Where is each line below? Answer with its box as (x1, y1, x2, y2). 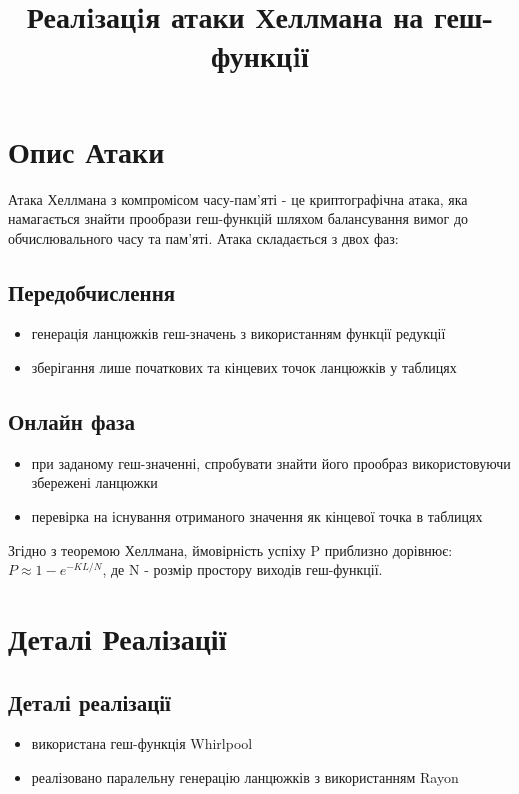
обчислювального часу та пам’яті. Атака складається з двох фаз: (8, 227, 399, 248)
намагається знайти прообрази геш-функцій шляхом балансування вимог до (8, 208, 469, 229)
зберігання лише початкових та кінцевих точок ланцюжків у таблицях (31, 357, 457, 378)
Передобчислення (8, 276, 176, 307)
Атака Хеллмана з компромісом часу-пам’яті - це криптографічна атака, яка (8, 188, 468, 209)
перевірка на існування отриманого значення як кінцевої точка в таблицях (31, 506, 483, 527)
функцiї (211, 35, 309, 76)
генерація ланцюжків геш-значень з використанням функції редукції (31, 323, 446, 344)
